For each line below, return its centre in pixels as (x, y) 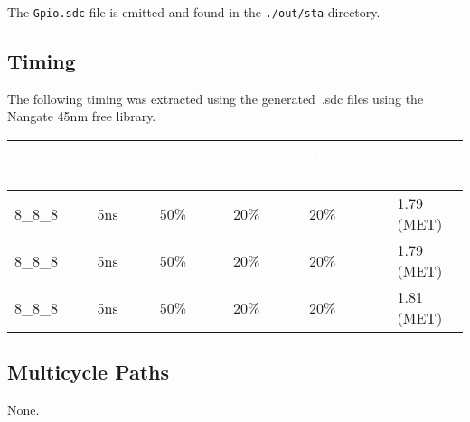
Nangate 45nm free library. (82, 116)
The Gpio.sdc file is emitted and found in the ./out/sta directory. (194, 12)
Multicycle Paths (89, 372)
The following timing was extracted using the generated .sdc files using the (216, 98)
